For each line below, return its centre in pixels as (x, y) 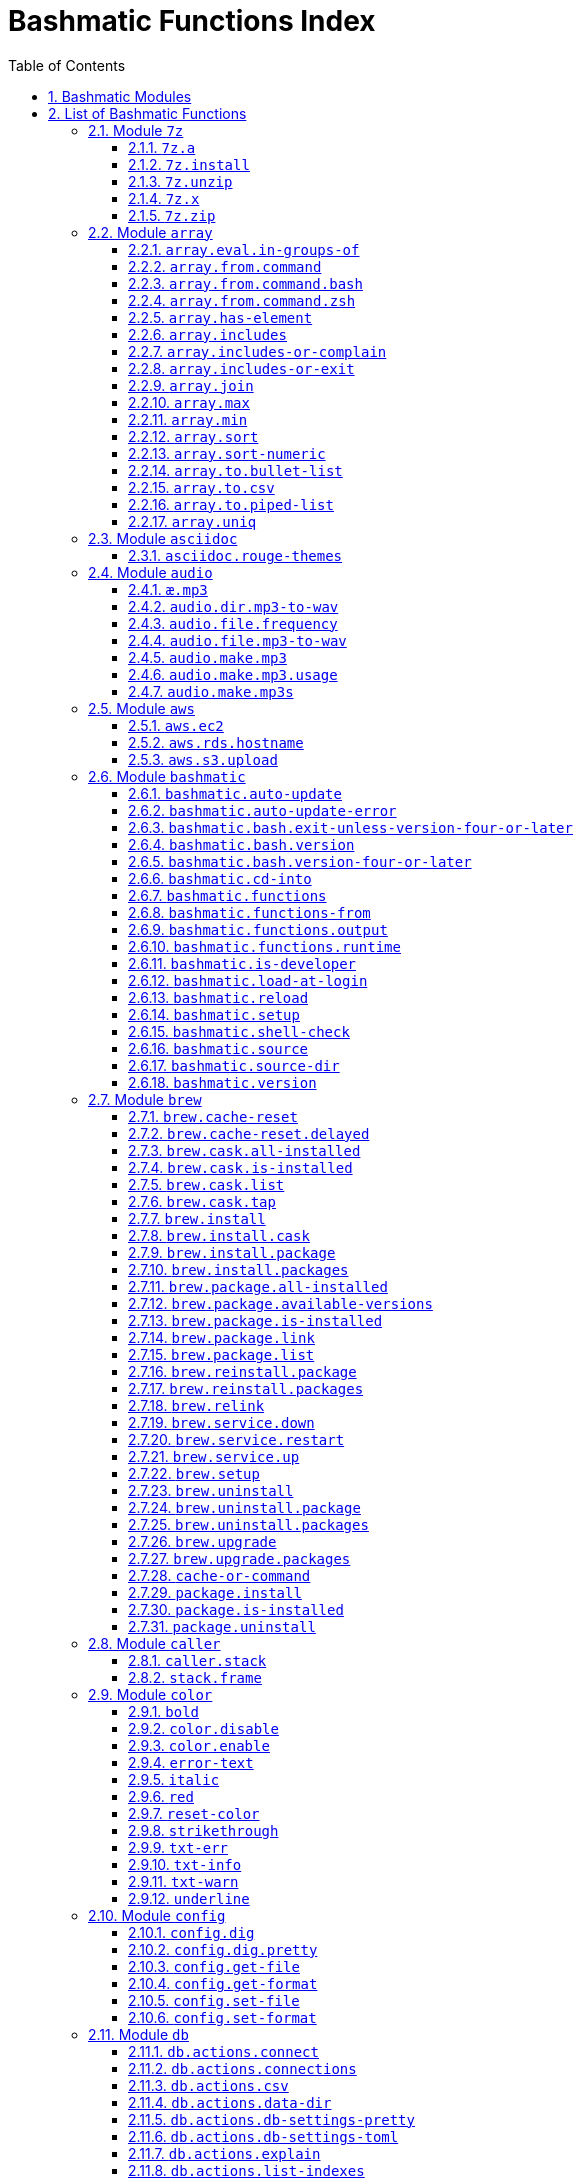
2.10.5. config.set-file (214, 2000)
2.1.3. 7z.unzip (180, 181)
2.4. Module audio (150, 572)
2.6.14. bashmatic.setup (214, 1014)
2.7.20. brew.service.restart (236, 1439)
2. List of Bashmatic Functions (147, 113)
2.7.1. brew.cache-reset (213, 1116)
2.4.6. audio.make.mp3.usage (233, 674)
